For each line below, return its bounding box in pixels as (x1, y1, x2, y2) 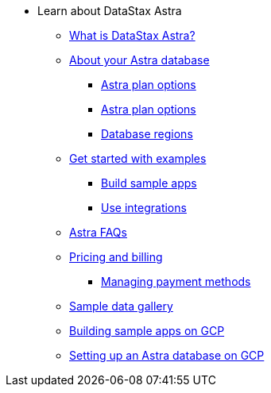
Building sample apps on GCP (69, 324, 225, 337)
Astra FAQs (69, 225, 127, 239)
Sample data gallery (69, 299, 173, 313)
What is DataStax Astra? (69, 29, 196, 42)
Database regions (101, 127, 193, 141)
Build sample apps (101, 176, 197, 190)
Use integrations (101, 201, 187, 214)
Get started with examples (69, 152, 207, 165)
